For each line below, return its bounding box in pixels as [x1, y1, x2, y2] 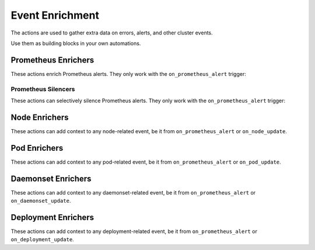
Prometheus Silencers [10, 85, 75, 93]
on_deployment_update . [10, 236, 74, 243]
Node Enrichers [10, 112, 69, 122]
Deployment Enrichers [10, 212, 94, 222]
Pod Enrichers [10, 143, 64, 153]
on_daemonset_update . [10, 197, 71, 204]
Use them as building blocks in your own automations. [10, 40, 141, 47]
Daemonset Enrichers [10, 173, 92, 183]
